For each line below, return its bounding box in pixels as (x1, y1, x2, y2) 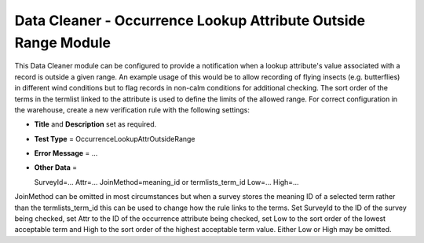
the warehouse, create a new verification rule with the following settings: (14, 105, 250, 114)
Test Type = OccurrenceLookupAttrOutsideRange (34, 134, 196, 143)
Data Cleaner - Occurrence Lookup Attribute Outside (14, 12, 365, 29)
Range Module (14, 34, 111, 51)
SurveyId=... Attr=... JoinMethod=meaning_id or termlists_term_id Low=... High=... (34, 177, 299, 186)
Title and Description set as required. (34, 120, 157, 129)
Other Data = (34, 163, 78, 172)
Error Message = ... (34, 149, 98, 158)
